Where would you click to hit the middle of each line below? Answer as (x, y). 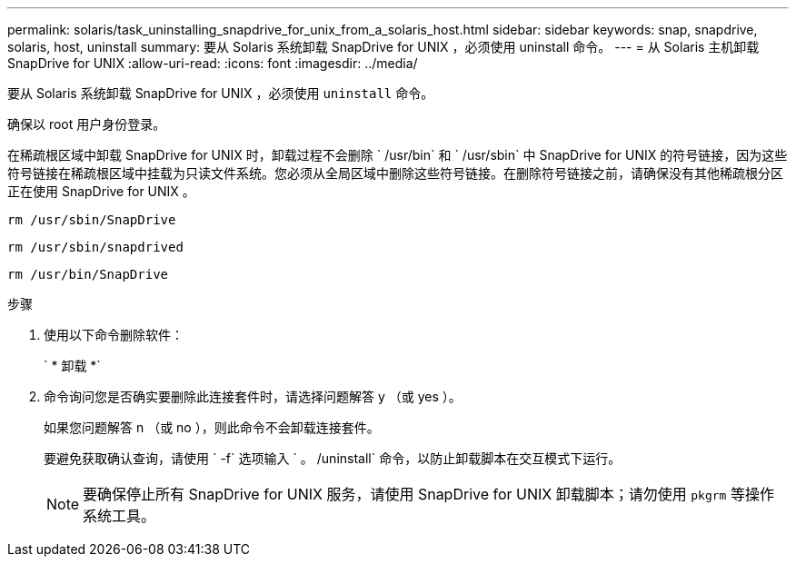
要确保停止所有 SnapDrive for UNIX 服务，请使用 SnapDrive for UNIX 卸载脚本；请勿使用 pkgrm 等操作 (428, 494)
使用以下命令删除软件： (114, 335)
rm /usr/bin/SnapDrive (88, 274)
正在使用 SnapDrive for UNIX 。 (101, 191)
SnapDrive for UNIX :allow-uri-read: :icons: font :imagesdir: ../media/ (213, 63)
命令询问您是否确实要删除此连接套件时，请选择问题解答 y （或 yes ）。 (253, 396)
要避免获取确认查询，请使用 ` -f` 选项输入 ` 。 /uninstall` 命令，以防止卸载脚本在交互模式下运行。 (333, 458)
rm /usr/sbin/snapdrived (95, 247)
